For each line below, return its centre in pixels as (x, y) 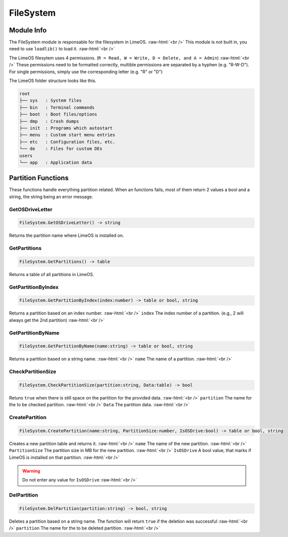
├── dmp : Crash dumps (49, 121)
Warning (31, 471)
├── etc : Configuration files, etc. (67, 142)
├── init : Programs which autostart (66, 128)
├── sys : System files (51, 100)
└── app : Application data (56, 162)
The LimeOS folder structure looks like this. (53, 81)
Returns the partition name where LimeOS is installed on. (66, 235)
